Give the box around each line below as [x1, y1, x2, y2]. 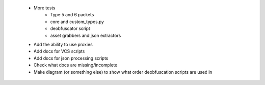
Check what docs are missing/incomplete [33, 62, 118, 68]
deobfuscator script [50, 26, 90, 31]
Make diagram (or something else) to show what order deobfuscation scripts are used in [33, 69, 212, 75]
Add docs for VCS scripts [33, 48, 85, 54]
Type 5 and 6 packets [50, 12, 94, 18]
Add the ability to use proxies [33, 41, 93, 47]
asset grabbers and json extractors [50, 32, 121, 38]
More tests [33, 5, 56, 11]
